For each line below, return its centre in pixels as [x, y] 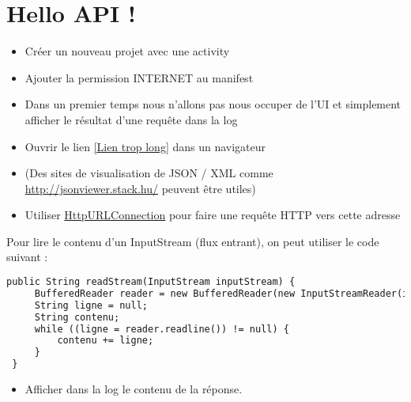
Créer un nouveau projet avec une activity [127, 51]
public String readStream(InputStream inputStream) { [151, 282]
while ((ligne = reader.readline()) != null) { [162, 329]
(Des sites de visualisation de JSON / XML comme [149, 173]
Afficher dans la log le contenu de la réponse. [134, 389]
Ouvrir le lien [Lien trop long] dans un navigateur [145, 146]
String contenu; [77, 317]
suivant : [27, 257]
